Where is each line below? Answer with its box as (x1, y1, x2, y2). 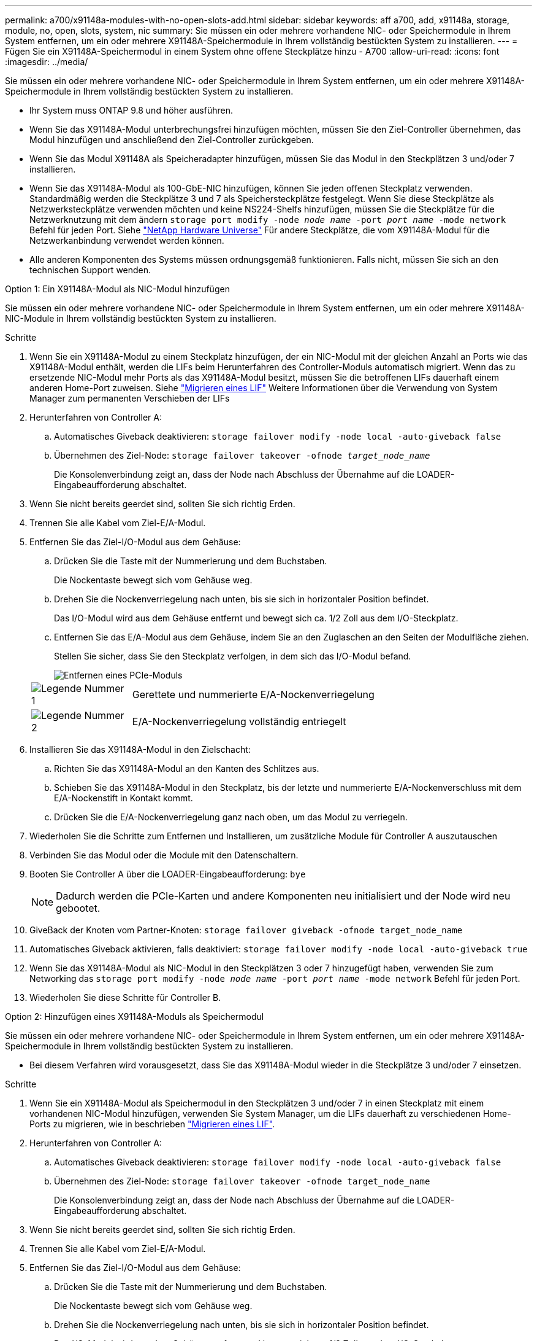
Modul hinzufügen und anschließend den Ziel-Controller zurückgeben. (29, 134, 314, 145)
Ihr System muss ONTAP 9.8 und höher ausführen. (29, 105, 233, 115)
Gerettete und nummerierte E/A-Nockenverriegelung (132, 688, 375, 701)
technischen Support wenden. (29, 265, 151, 275)
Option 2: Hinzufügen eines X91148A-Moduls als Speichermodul (5, 1011, 264, 1022)
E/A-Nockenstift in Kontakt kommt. (54, 793, 193, 803)
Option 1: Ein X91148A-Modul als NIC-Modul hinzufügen (5, 284, 230, 294)
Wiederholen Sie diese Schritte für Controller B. (29, 992, 221, 1003)
